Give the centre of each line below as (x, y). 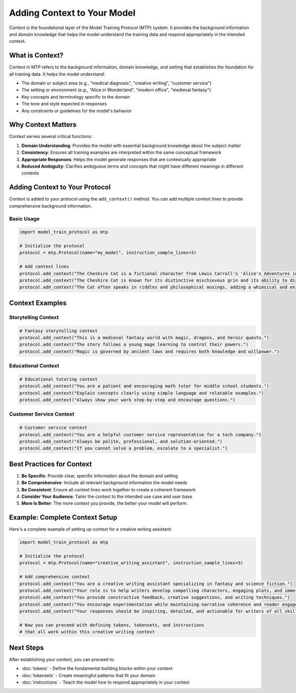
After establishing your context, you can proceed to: (62, 659)
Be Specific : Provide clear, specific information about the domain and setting (100, 476)
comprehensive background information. (51, 206)
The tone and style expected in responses (64, 104)
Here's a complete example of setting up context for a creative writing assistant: (91, 529)
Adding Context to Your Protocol (60, 187)
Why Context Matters (43, 125)
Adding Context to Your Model (72, 13)
